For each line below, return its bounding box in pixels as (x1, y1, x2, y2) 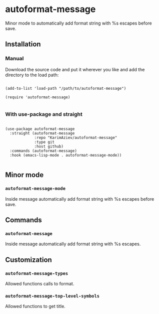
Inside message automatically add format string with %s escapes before (5, 196, 154, 202)
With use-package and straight (5, 110, 82, 117)
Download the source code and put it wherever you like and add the (5, 66, 145, 72)
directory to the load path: (5, 72, 59, 78)
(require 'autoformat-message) (5, 94, 70, 100)
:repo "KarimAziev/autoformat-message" (34, 135, 117, 140)
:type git (34, 139, 55, 144)
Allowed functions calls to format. (5, 280, 74, 286)
